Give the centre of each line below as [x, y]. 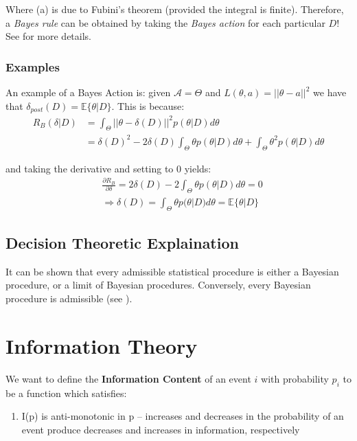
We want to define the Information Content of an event [128, 378]
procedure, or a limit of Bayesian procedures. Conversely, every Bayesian [158, 285]
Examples [33, 66]
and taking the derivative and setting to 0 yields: [108, 168]
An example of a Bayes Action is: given [88, 92]
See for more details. [48, 36]
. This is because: [148, 105]
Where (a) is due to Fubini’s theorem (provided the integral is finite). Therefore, [175, 9]
